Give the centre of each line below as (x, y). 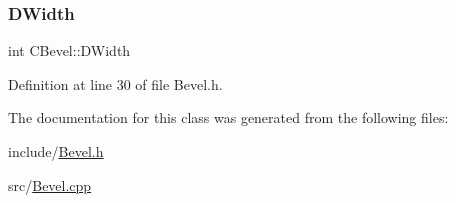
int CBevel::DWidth (69, 50)
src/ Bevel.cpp (50, 184)
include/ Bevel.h (56, 151)
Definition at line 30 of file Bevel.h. (115, 83)
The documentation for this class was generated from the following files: (228, 117)
